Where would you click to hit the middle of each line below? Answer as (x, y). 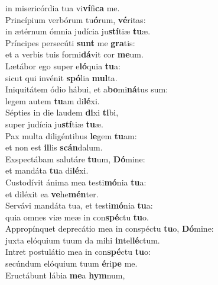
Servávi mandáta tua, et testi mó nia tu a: (79, 205)
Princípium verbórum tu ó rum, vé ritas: (76, 19)
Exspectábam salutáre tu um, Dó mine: (75, 158)
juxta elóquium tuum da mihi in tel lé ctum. (83, 240)
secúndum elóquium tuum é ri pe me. (71, 263)
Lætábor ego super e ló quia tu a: (63, 65)
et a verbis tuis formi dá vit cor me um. (74, 54)
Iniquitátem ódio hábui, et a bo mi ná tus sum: (87, 89)
